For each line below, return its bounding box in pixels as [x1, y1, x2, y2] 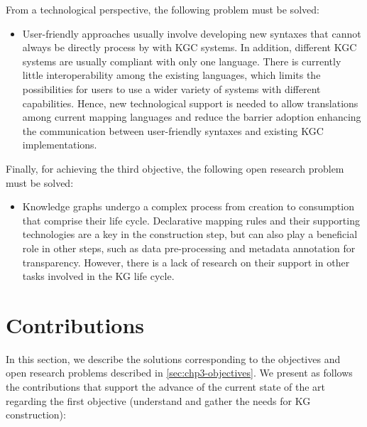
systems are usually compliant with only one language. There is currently [22, 53, 341, 68]
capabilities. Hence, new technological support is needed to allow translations [22, 95, 358, 110]
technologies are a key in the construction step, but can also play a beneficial [22, 227, 358, 242]
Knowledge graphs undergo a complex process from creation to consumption [22, 199, 354, 214]
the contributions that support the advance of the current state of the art [6, 379, 326, 394]
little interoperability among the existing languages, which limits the [22, 67, 321, 82]
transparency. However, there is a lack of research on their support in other [22, 254, 350, 269]
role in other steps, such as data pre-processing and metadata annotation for [22, 240, 356, 255]
